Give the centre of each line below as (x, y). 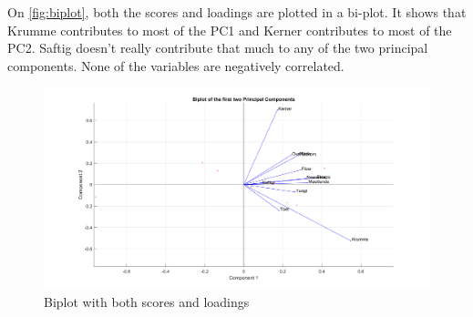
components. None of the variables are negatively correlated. (176, 65)
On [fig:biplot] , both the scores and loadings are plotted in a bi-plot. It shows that (237, 12)
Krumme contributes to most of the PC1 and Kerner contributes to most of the (230, 30)
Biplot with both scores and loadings (147, 301)
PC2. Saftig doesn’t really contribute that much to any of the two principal (218, 48)
